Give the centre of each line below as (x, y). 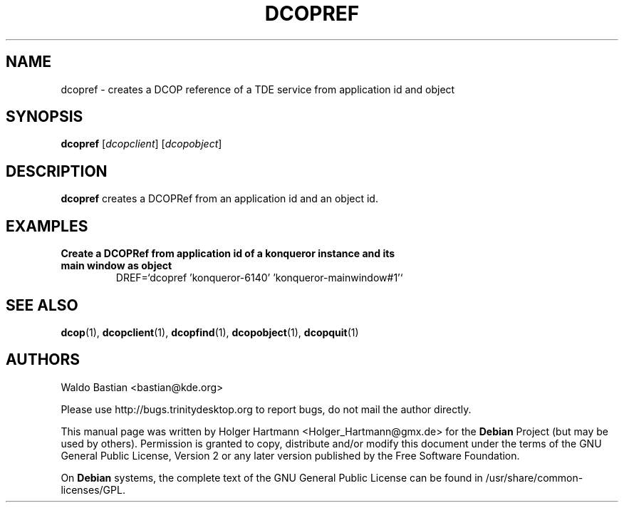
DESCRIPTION (57, 171)
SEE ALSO (42, 305)
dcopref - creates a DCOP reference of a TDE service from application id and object (258, 89)
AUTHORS (43, 360)
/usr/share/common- (534, 477)
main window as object (116, 266)
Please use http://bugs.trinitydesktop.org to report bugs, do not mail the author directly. (266, 409)
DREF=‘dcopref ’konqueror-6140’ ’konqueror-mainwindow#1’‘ (259, 278)
